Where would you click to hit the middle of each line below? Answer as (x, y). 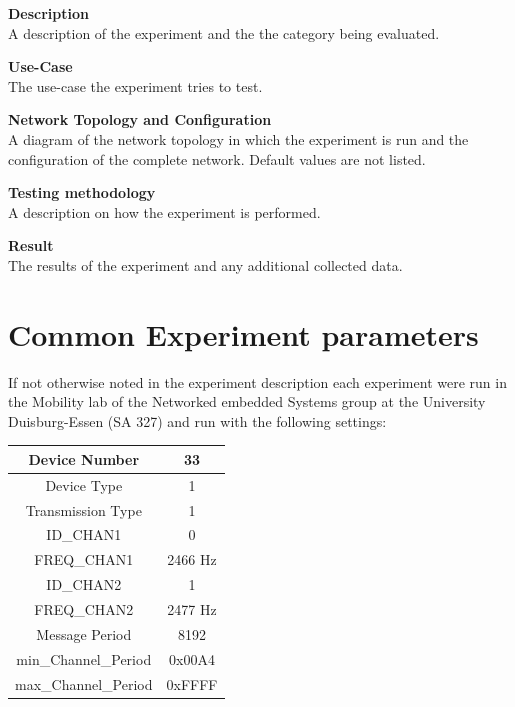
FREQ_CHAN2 (84, 609)
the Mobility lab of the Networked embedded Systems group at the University (247, 401)
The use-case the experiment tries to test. (135, 85)
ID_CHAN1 (84, 534)
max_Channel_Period (84, 683)
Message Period (84, 633)
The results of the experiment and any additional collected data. (205, 264)
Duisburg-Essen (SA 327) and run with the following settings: (197, 420)
